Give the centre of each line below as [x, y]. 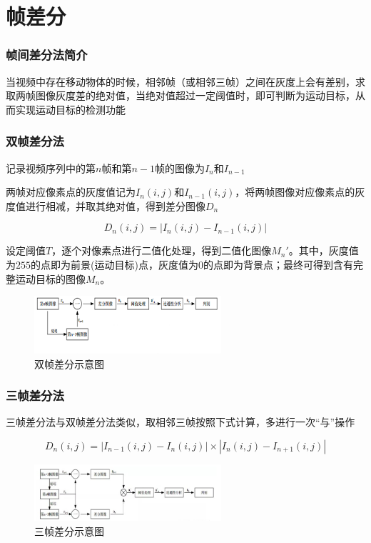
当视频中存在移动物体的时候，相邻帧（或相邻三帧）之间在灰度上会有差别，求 [185, 81]
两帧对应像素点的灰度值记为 [71, 192]
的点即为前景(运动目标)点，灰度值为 [115, 264]
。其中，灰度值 [324, 250]
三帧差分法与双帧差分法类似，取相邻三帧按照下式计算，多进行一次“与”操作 [181, 422]
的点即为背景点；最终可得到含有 [278, 264]
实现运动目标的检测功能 [70, 109]
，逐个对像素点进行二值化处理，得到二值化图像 [162, 250]
